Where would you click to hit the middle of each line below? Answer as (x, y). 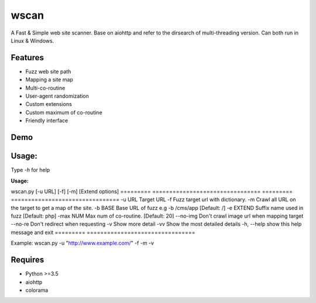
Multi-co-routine (45, 88)
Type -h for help (30, 170)
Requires (28, 260)
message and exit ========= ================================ (103, 232)
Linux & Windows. (32, 40)
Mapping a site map (49, 80)
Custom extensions (49, 104)
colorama (37, 290)
